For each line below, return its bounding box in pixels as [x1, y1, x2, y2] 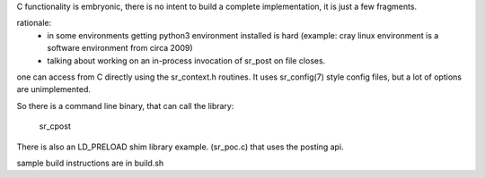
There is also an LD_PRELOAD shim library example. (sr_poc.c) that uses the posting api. [16, 141, 345, 152]
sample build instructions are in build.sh [16, 157, 164, 168]
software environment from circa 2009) [47, 43, 193, 54]
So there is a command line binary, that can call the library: [16, 100, 234, 111]
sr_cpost [39, 121, 71, 131]
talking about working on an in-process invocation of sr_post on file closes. [47, 55, 326, 66]
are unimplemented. [16, 84, 92, 95]
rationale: [16, 18, 52, 29]
